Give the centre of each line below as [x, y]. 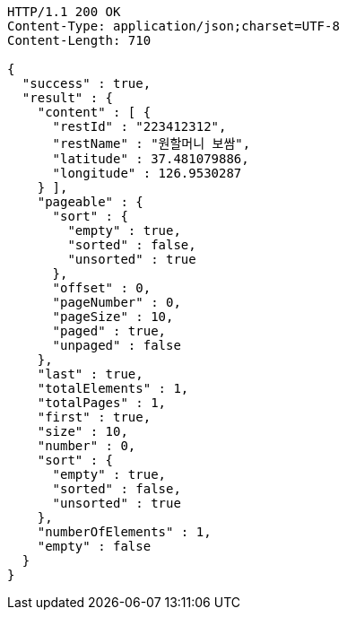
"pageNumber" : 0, [117, 302]
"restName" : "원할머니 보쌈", [152, 143]
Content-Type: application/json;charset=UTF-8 [173, 26]
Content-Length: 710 [79, 40]
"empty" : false [94, 546]
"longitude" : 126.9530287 [147, 173]
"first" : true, [94, 417]
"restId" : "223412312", [139, 126]
